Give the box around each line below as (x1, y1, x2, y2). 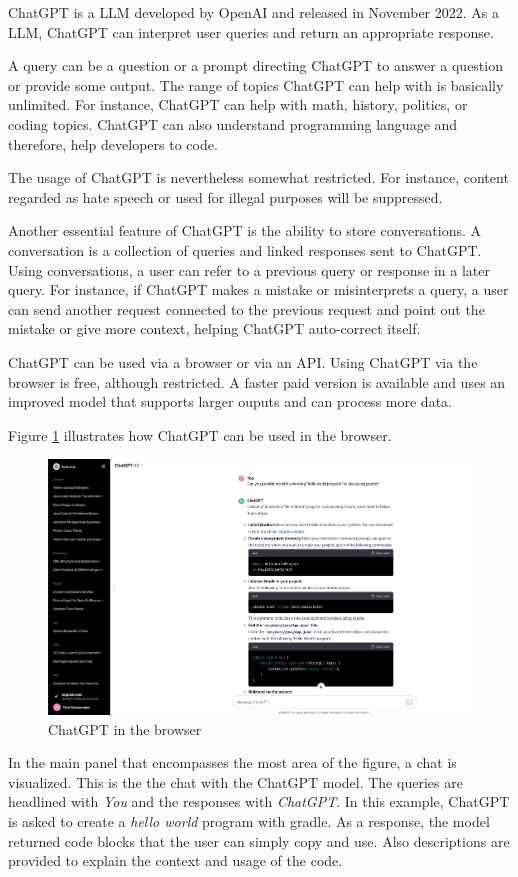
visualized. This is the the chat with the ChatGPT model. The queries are (8, 771, 463, 792)
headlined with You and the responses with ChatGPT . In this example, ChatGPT (8, 791, 510, 812)
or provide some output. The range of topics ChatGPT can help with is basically (8, 74, 504, 95)
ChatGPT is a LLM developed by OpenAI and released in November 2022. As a (8, 2, 499, 22)
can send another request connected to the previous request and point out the (8, 298, 485, 319)
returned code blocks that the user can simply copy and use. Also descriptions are (8, 830, 510, 851)
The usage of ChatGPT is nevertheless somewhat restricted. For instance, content (8, 167, 509, 188)
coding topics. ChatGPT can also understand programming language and (8, 113, 458, 134)
